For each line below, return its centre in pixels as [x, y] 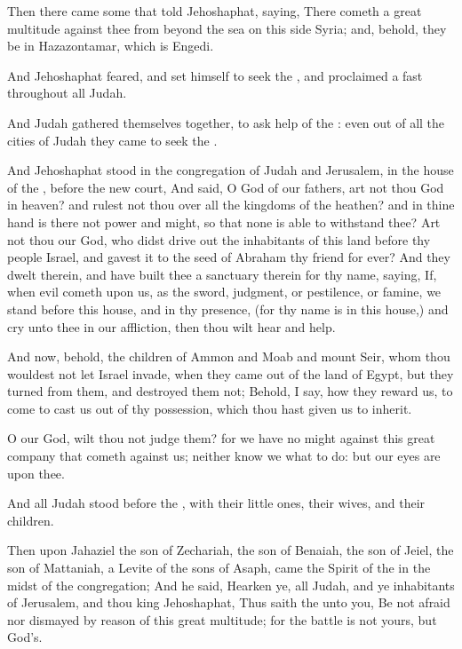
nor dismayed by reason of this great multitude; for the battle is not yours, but [222, 619]
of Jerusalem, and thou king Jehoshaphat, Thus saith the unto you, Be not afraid [229, 602]
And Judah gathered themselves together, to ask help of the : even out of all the [226, 122]
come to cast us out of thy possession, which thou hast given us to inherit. [210, 408]
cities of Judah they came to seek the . [112, 140]
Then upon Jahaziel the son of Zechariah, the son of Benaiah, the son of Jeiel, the [231, 550]
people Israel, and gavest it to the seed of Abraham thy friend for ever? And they [229, 257]
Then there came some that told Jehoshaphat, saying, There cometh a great [215, 11]
